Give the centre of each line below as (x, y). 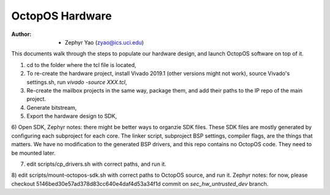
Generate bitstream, (52, 107)
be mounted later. (34, 153)
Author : (21, 34)
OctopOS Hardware (62, 16)
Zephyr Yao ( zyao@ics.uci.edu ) (105, 42)
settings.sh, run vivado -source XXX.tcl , (77, 82)
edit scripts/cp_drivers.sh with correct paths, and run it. (97, 164)
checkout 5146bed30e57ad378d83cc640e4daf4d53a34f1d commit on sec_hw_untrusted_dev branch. (140, 183)
